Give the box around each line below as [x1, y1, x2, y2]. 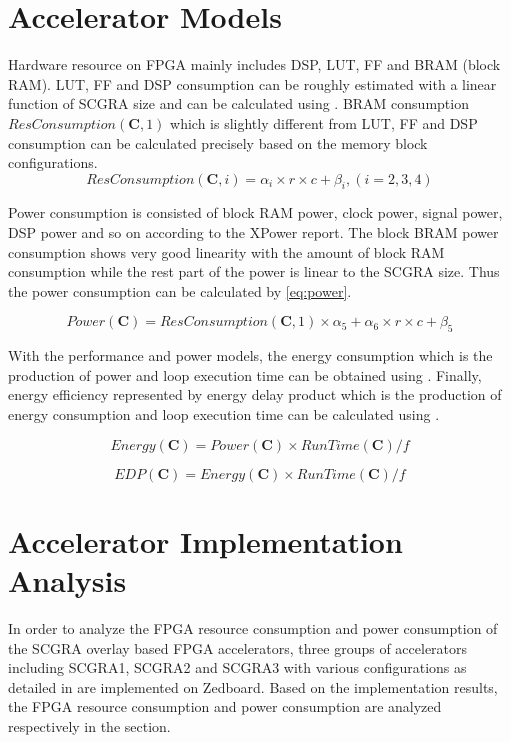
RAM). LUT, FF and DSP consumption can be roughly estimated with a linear [8, 73, 497, 94]
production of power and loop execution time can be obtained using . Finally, [8, 364, 482, 385]
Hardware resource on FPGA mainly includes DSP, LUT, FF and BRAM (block [8, 54, 501, 75]
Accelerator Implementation [8, 520, 403, 561]
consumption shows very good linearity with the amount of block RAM [8, 241, 445, 262]
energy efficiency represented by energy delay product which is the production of [8, 384, 502, 405]
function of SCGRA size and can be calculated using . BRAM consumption [8, 93, 469, 114]
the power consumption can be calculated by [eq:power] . [8, 280, 352, 301]
